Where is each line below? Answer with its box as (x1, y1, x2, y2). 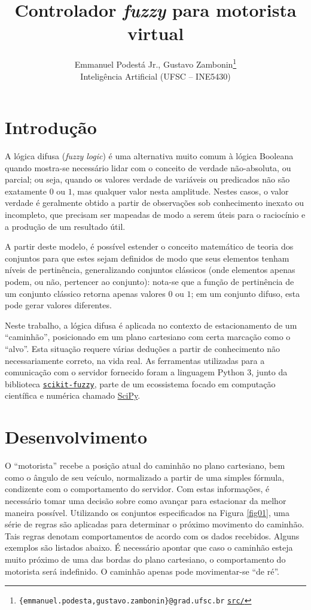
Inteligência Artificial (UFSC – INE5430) (80, 69, 231, 82)
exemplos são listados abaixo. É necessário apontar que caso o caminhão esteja (5, 541, 293, 554)
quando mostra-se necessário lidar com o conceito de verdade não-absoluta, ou (5, 161, 291, 174)
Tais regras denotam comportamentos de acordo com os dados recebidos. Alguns (5, 529, 300, 542)
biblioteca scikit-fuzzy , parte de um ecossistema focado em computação (5, 377, 276, 390)
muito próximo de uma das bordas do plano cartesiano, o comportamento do (5, 553, 286, 565)
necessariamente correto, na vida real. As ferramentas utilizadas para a (5, 354, 265, 366)
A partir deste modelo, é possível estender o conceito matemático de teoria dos (5, 240, 294, 253)
